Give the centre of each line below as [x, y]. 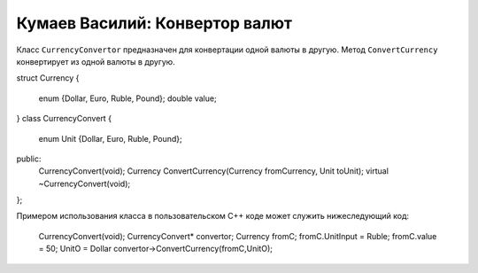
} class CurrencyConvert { [64, 119]
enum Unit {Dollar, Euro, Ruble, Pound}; [111, 138]
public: [29, 159]
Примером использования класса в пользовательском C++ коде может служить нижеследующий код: [213, 216]
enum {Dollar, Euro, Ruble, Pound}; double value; [127, 98]
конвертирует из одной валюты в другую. [96, 61]
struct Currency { [48, 78]
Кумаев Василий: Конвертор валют [154, 23]
